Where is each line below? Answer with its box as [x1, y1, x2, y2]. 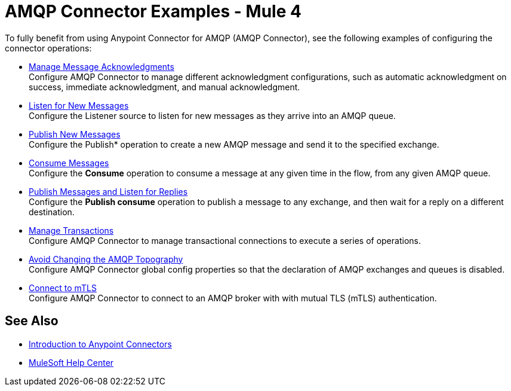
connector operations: [5, 42, 92, 53]
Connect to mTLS [29, 282, 97, 293]
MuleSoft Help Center [29, 357, 114, 368]
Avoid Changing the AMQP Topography [29, 253, 183, 264]
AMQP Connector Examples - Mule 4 [5, 1, 301, 22]
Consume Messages [29, 157, 109, 168]
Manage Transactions [29, 225, 114, 236]
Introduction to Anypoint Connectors [29, 338, 172, 349]
